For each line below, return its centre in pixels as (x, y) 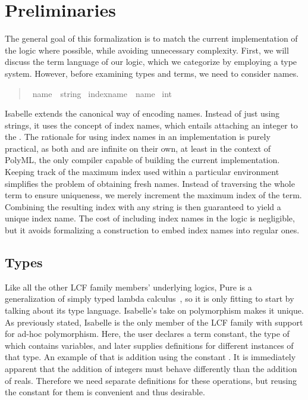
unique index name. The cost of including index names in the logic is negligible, (150, 218)
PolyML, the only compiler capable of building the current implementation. (142, 160)
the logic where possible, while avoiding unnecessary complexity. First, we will (147, 50)
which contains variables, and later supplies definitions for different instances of (149, 345)
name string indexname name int (102, 93)
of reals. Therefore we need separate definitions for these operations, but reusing (151, 380)
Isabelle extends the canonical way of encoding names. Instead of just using (142, 113)
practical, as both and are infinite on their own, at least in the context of (138, 148)
